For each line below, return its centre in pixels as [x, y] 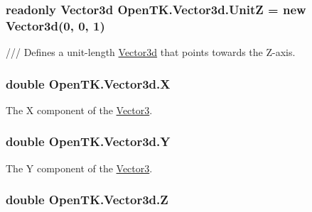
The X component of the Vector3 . [79, 110]
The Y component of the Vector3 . [79, 168]
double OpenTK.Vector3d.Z [87, 200]
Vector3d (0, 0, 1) [55, 25]
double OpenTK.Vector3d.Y [88, 141]
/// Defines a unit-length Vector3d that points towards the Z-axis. [151, 52]
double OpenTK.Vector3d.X [88, 83]
